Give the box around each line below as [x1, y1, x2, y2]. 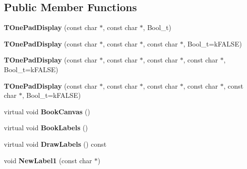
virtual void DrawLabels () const [4, 138, 107, 149]
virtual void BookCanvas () [4, 106, 90, 116]
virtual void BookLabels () [4, 123, 88, 133]
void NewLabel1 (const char [4, 155, 92, 165]
